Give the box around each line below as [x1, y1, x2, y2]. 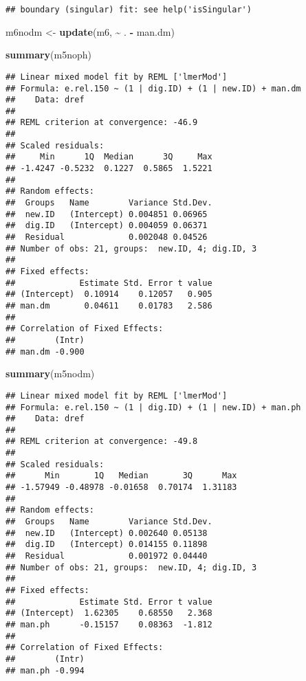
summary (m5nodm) [6, 366, 95, 381]
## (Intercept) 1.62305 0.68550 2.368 [6, 608, 212, 618]
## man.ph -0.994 [6, 665, 85, 676]
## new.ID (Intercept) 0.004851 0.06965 [6, 209, 208, 219]
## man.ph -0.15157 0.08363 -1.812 [6, 619, 212, 629]
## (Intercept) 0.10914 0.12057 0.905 [6, 289, 212, 300]
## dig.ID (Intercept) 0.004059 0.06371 [6, 221, 208, 231]
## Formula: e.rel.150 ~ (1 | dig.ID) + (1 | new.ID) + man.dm [6, 83, 301, 93]
